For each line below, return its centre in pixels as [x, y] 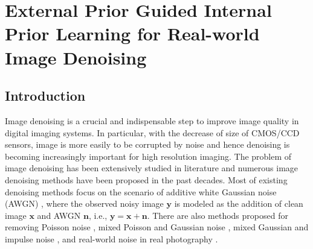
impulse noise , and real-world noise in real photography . [111, 238]
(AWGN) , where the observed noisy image [84, 203]
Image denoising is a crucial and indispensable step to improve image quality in [152, 120]
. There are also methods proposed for [218, 215]
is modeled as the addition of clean [239, 203]
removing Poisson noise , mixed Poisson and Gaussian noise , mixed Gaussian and [157, 227]
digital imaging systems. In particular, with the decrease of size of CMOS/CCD [152, 132]
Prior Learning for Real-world [132, 33]
